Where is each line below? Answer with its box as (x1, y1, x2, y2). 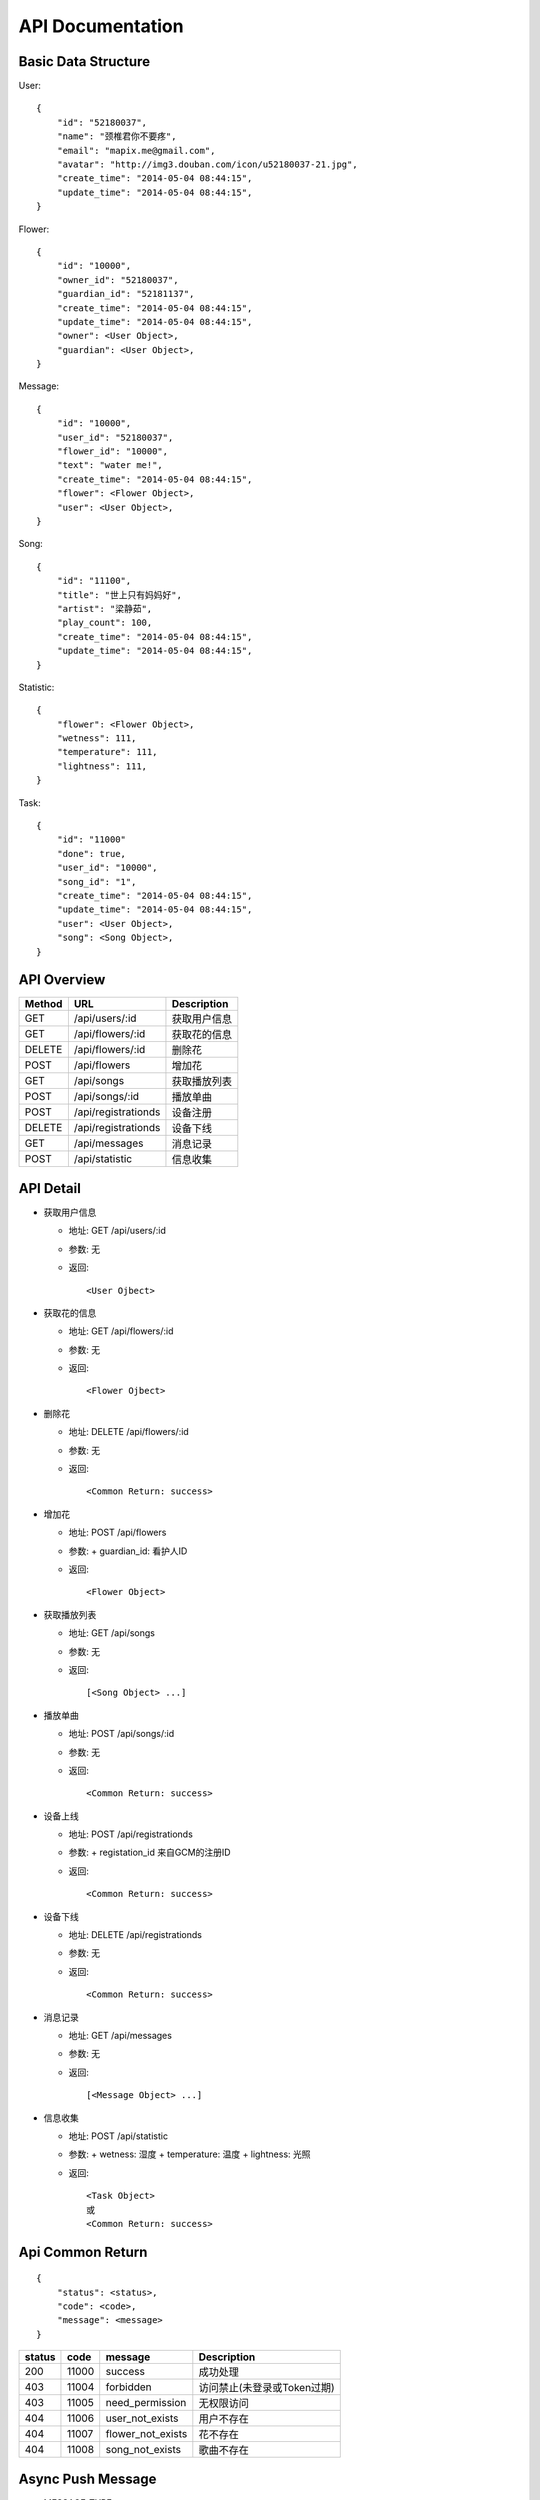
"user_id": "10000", (56, 862, 158, 874)
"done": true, (56, 848, 127, 859)
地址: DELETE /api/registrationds (68, 1929, 203, 1941)
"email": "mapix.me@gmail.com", (56, 145, 216, 156)
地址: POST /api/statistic (68, 2130, 169, 2142)
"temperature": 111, (56, 746, 158, 758)
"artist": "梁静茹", (56, 603, 153, 614)
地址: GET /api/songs (68, 1627, 155, 1639)
